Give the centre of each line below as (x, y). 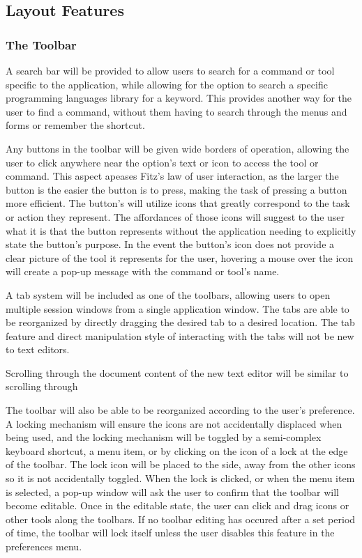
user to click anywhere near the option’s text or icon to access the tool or (162, 162)
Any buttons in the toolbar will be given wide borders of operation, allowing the (178, 148)
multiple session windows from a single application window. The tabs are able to (178, 308)
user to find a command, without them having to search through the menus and (176, 111)
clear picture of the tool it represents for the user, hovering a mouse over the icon (180, 257)
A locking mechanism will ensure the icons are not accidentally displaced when (174, 423)
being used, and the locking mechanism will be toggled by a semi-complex (164, 437)
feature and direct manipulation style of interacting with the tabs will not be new (180, 335)
